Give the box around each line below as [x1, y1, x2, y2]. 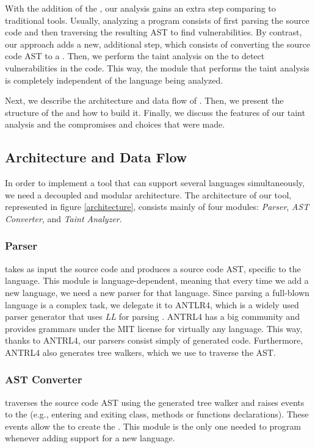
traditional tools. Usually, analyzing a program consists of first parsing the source [5, 13, 310, 26]
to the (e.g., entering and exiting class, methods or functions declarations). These [5, 408, 309, 421]
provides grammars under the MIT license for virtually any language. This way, [5, 322, 303, 334]
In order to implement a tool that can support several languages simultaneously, [5, 176, 305, 189]
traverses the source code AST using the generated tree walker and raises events [5, 396, 305, 408]
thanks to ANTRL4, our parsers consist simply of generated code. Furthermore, [5, 334, 303, 347]
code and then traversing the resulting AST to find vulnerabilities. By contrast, [5, 26, 302, 38]
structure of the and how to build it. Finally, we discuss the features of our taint [5, 106, 305, 118]
